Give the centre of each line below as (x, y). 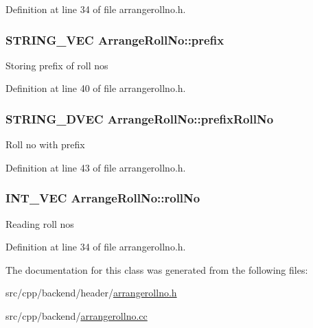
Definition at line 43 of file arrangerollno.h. (96, 167)
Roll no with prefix (45, 144)
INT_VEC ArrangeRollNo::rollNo (103, 198)
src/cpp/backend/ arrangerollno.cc (77, 316)
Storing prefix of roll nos (57, 65)
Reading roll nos (40, 223)
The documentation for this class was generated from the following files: (157, 269)
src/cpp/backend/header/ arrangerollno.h (91, 293)
